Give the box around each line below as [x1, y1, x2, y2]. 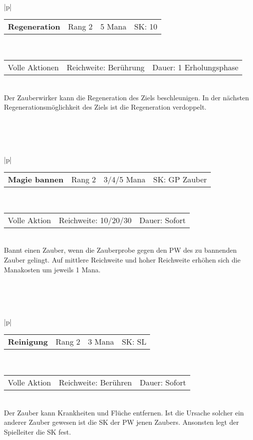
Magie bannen [8, 174, 64, 185]
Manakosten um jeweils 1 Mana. [4, 264, 101, 274]
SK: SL [122, 336, 147, 348]
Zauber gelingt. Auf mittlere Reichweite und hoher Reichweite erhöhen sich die [4, 254, 241, 264]
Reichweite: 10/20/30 [59, 214, 132, 226]
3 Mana [88, 336, 114, 348]
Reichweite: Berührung [67, 61, 145, 73]
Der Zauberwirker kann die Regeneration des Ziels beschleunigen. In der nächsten [4, 92, 249, 102]
